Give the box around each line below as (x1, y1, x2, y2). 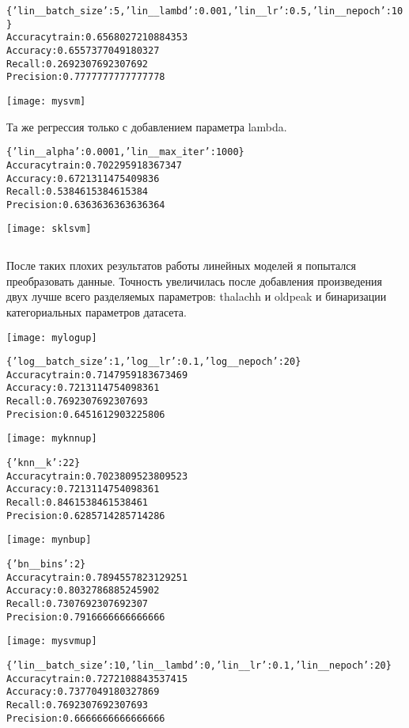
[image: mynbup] (6, 534, 92, 546)
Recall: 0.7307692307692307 (6, 598, 148, 609)
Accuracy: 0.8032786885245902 (6, 585, 160, 597)
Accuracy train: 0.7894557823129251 (6, 571, 188, 583)
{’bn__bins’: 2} (6, 559, 86, 571)
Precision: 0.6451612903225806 (6, 408, 165, 420)
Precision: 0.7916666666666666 (6, 611, 165, 623)
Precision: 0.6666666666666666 (6, 712, 165, 724)
